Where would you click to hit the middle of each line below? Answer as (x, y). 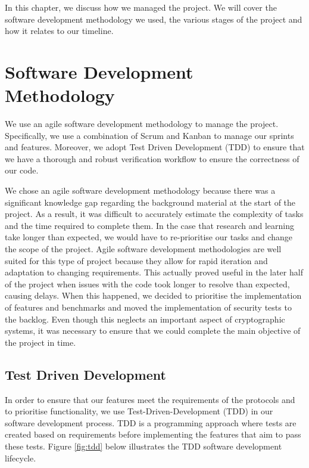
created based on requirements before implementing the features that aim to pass (153, 434)
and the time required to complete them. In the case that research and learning (150, 225)
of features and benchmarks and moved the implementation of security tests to (148, 307)
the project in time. (40, 342)
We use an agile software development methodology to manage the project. (142, 124)
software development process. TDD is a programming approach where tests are (151, 422)
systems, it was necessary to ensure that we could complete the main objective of (153, 331)
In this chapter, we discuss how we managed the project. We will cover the (141, 7)
